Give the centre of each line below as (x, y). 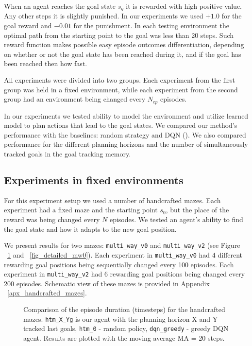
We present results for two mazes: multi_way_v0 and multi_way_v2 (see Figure (122, 245)
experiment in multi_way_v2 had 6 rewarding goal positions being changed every (125, 274)
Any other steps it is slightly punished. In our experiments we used (104, 16)
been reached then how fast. (46, 63)
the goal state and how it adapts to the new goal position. (90, 229)
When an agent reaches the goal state (60, 6)
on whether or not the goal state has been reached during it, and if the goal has (123, 54)
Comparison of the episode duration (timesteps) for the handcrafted (124, 309)
